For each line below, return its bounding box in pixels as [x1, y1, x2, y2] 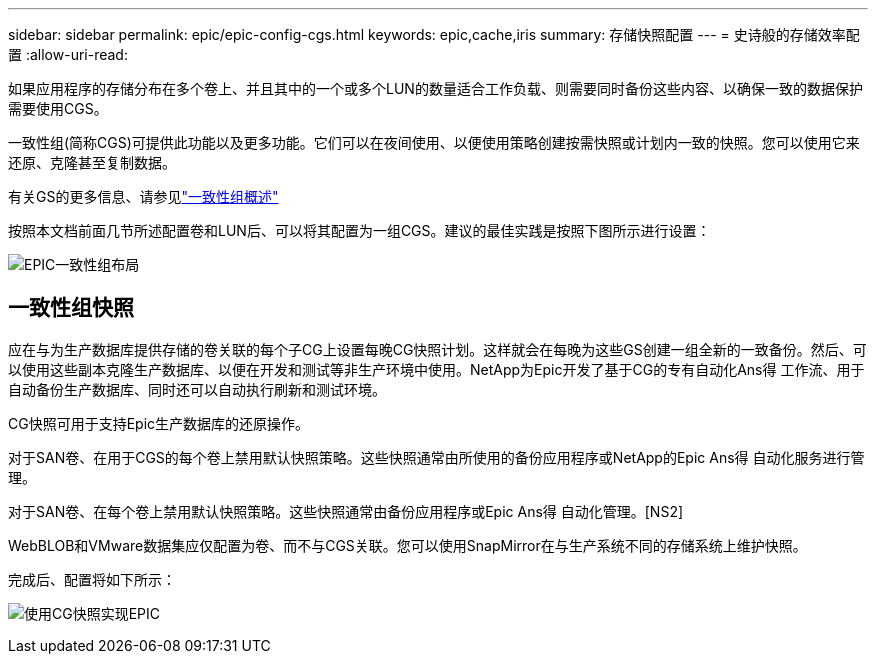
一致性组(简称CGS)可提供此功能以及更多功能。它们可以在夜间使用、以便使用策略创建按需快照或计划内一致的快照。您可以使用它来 [8, 134, 860, 151]
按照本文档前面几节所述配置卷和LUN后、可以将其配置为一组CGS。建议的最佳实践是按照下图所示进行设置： [8, 222, 711, 239]
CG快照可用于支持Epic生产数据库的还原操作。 [8, 414, 310, 432]
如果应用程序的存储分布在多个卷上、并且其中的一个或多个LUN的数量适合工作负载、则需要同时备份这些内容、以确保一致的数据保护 [8, 80, 863, 97]
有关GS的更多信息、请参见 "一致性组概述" [8, 188, 279, 205]
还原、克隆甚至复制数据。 [8, 154, 176, 171]
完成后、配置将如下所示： [8, 570, 176, 588]
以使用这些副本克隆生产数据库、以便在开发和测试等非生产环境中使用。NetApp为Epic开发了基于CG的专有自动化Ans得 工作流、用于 [8, 360, 865, 378]
